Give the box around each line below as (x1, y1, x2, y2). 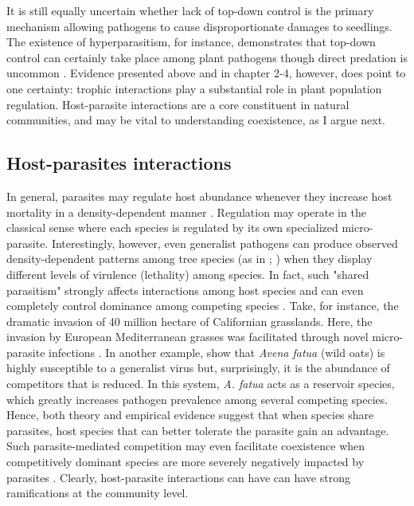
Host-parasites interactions (6, 151, 232, 175)
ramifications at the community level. (6, 484, 189, 501)
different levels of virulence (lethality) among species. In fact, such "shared (6, 265, 369, 282)
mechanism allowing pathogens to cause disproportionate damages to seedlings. (6, 18, 393, 34)
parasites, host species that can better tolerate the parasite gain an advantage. (6, 422, 389, 438)
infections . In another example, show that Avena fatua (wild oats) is (49, 343, 385, 360)
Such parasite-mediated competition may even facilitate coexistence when (6, 437, 365, 454)
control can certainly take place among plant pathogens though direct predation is (6, 49, 408, 65)
